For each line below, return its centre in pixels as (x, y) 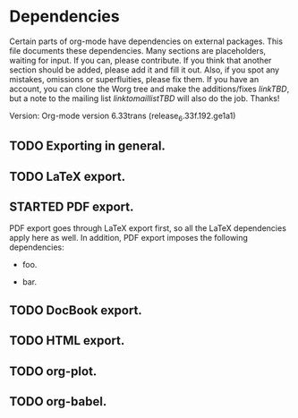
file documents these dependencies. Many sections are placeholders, (138, 50)
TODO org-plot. (53, 371)
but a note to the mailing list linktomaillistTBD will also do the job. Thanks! (145, 98)
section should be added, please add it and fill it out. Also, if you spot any (145, 70)
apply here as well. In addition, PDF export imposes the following (129, 238)
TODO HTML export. (67, 341)
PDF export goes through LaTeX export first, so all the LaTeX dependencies (148, 228)
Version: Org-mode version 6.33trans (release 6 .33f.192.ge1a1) (123, 116)
